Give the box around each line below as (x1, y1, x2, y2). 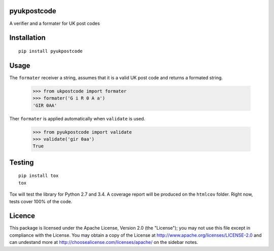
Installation (9, 34, 46, 42)
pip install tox (18, 173, 59, 179)
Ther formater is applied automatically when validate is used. (9, 115, 146, 121)
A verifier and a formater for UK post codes (9, 20, 100, 26)
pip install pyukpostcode (18, 48, 83, 54)
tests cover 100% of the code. (9, 198, 73, 204)
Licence (9, 211, 36, 221)
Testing (9, 158, 34, 167)
